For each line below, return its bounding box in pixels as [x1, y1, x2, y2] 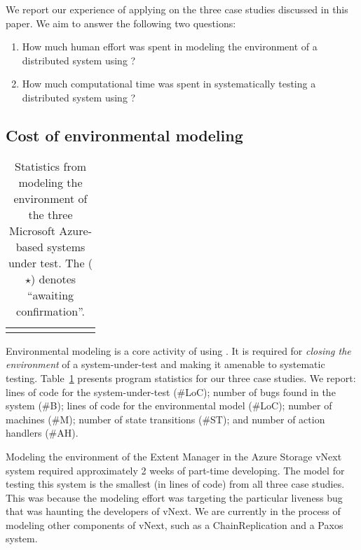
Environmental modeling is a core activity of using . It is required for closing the [6, 343, 351, 358]
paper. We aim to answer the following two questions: [6, 15, 236, 30]
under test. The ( [8, 254, 93, 271]
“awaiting [27, 286, 74, 303]
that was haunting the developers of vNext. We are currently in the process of [6, 504, 341, 519]
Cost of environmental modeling [6, 124, 243, 146]
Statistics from [14, 157, 86, 174]
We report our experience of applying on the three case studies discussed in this [6, 2, 348, 16]
